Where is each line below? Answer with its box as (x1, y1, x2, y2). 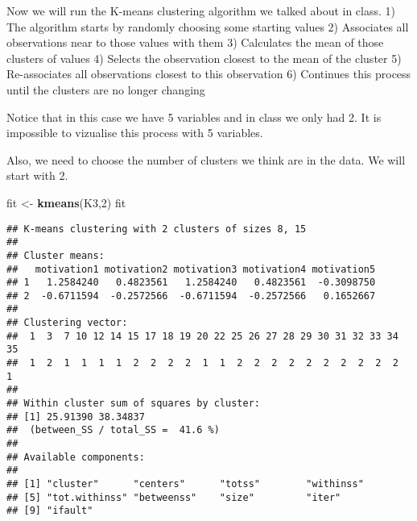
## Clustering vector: (6, 317, 128, 329)
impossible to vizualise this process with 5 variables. (6, 124, 263, 141)
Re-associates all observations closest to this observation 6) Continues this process (6, 65, 411, 82)
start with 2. (6, 167, 68, 184)
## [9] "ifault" (6, 505, 93, 517)
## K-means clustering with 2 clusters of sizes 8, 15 (6, 223, 307, 235)
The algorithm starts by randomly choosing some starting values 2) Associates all (6, 18, 409, 35)
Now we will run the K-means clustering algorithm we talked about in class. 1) (6, 2, 395, 19)
